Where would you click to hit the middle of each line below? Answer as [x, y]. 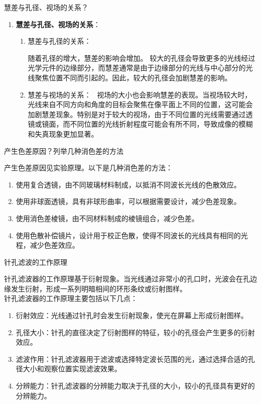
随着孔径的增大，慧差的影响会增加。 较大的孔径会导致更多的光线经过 [142, 58]
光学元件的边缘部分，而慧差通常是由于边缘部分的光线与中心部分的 [137, 68]
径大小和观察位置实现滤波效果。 [69, 369]
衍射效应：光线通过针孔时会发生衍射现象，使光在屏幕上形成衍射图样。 [132, 315]
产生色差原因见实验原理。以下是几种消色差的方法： [88, 168]
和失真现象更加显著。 [63, 133]
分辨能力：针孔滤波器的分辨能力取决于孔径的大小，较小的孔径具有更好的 [135, 386]
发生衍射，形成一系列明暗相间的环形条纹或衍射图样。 [99, 288]
